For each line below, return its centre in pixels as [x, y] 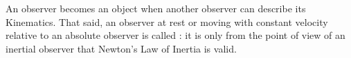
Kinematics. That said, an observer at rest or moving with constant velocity [167, 21]
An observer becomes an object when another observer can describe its [156, 8]
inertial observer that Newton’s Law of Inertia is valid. [121, 48]
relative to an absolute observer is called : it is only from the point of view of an [175, 35]
